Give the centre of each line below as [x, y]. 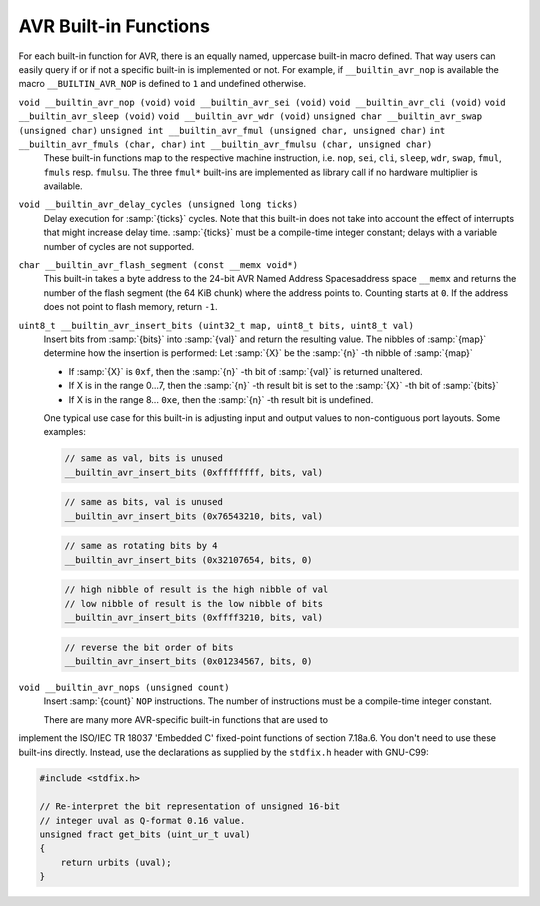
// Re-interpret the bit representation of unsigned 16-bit [190, 806]
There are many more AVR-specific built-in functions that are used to [186, 719]
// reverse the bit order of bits [149, 647]
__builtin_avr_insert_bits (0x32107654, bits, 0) [188, 559]
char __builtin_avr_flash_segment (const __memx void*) [158, 265]
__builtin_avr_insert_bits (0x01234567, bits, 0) [188, 661]
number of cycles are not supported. [119, 246]
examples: [65, 432]
